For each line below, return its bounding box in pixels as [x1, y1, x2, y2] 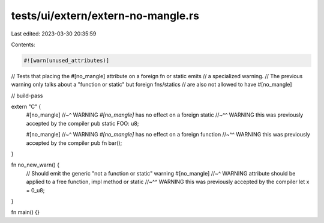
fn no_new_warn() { [11, 161, 60, 168]
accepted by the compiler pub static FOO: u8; [26, 120, 139, 127]
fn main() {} [11, 209, 40, 216]
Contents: [11, 41, 35, 48]
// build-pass [11, 92, 43, 99]
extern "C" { [11, 103, 41, 111]
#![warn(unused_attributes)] [23, 57, 110, 64]
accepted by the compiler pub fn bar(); [26, 139, 122, 147]
